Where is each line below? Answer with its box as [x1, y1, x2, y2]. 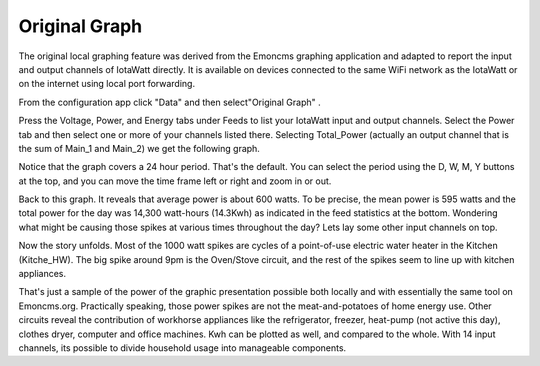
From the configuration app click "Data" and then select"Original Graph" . [18, 96, 321, 108]
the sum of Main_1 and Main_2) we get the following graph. [18, 142, 260, 154]
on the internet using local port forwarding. [18, 78, 195, 90]
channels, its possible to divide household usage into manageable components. [18, 341, 347, 354]
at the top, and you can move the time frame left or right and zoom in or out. [18, 175, 332, 187]
